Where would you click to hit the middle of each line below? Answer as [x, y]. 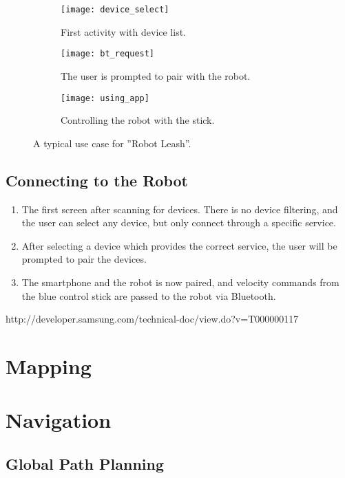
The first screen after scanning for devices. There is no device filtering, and [180, 209]
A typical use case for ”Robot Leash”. [112, 143]
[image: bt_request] [108, 54]
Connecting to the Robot [97, 180]
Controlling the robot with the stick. [138, 120]
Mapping [49, 366]
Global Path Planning [85, 463]
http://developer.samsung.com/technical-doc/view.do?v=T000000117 [152, 319]
